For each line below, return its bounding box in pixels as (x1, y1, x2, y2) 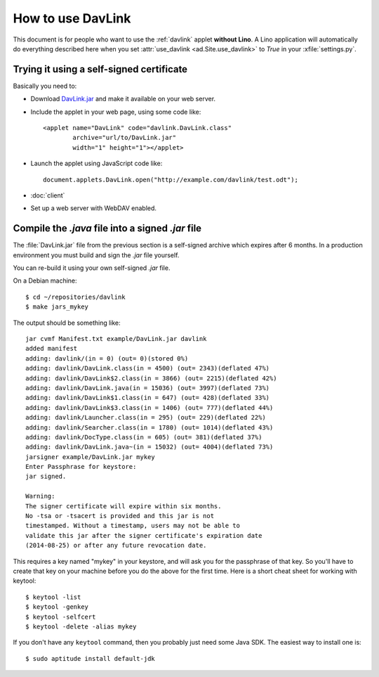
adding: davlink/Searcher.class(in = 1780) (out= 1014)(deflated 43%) (25, 423, 274, 432)
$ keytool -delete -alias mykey (25, 622, 137, 631)
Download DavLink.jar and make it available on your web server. (30, 95, 216, 103)
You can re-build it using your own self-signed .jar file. (13, 264, 171, 272)
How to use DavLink (13, 11, 131, 26)
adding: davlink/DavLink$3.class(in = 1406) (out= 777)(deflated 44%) (25, 404, 274, 411)
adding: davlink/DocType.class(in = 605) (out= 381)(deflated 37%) (25, 433, 262, 441)
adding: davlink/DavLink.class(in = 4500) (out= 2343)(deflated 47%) (25, 364, 270, 373)
